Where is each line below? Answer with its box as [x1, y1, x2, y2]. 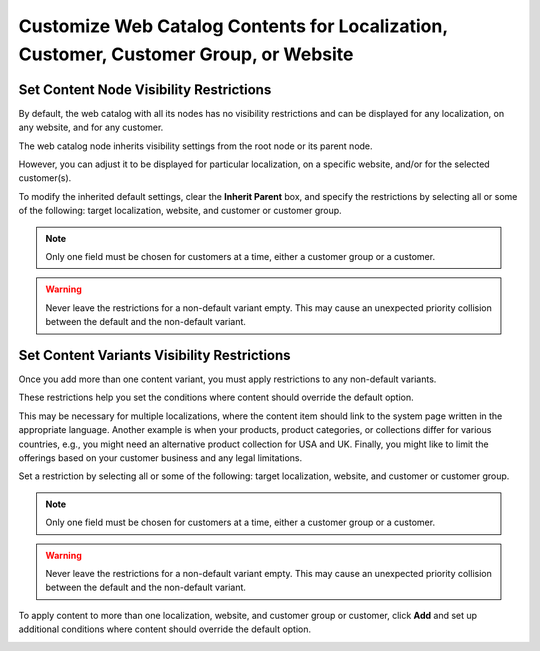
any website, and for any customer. [18, 121, 164, 134]
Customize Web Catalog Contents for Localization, [18, 15, 449, 37]
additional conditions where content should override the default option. [18, 623, 312, 635]
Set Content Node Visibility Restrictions [18, 81, 272, 98]
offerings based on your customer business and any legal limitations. [18, 452, 303, 464]
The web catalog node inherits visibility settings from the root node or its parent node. [18, 140, 374, 152]
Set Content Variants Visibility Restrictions [18, 346, 291, 364]
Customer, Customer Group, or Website [18, 43, 354, 65]
